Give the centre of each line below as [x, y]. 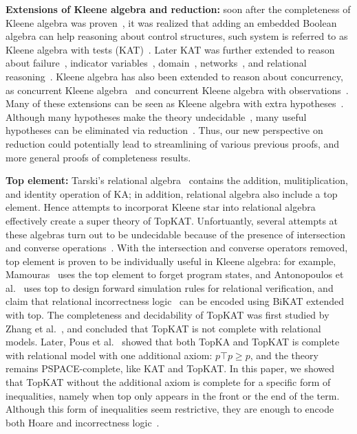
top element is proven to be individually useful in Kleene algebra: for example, [171, 261]
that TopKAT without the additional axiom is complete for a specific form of [168, 382]
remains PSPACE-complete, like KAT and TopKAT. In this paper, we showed [170, 368]
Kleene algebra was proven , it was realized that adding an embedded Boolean [171, 22]
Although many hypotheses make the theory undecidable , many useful [156, 116]
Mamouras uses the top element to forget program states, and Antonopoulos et [175, 274]
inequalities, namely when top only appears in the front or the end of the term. [173, 395]
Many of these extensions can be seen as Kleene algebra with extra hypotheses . [175, 103]
